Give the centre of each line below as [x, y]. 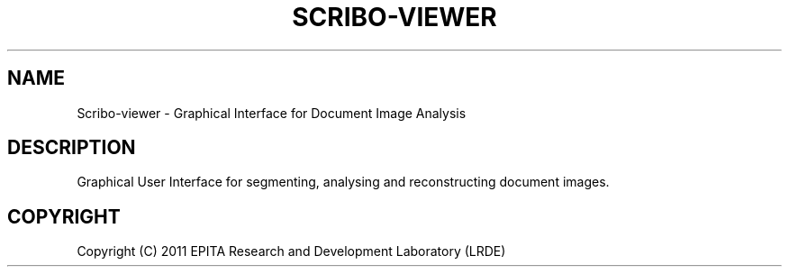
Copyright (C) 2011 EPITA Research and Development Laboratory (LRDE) [291, 251]
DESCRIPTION [72, 148]
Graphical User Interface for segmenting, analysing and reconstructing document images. [343, 182]
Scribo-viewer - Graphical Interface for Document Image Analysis [272, 113]
